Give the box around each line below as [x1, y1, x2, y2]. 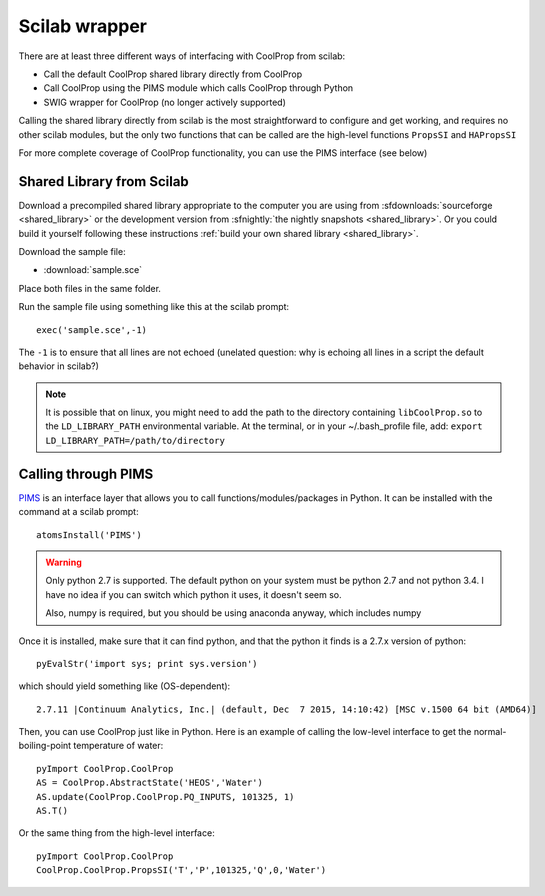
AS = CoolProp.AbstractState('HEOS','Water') [36, 777, 264, 789]
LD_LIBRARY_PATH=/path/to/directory [45, 435, 225, 446]
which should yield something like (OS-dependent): [18, 680, 231, 692]
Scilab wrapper [18, 15, 147, 37]
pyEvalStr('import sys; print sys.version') [36, 658, 259, 669]
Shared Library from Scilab [18, 173, 189, 190]
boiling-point [18, 740, 72, 752]
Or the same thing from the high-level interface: [18, 827, 215, 839]
